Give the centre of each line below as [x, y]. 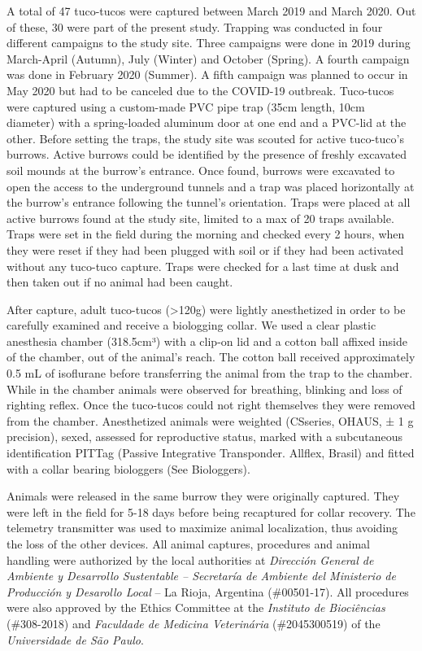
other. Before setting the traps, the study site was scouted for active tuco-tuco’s [205, 138]
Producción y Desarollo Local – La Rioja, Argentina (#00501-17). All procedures [208, 591]
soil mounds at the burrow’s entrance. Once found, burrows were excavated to [201, 170]
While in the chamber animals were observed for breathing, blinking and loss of [204, 389]
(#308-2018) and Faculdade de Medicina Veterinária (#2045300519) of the [194, 623]
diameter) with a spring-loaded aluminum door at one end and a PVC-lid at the [207, 122]
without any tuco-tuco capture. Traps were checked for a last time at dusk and [203, 266]
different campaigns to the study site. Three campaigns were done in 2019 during [209, 43]
